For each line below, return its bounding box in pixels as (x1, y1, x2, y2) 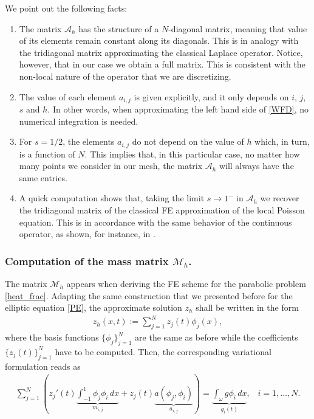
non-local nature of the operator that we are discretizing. (19, 69, 231, 82)
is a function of (19, 147, 75, 160)
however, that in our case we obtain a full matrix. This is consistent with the (19, 58, 305, 71)
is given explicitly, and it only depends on (134, 90, 289, 103)
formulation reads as (5, 359, 81, 372)
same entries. (19, 171, 67, 184)
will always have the (219, 159, 294, 172)
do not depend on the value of (132, 135, 244, 148)
